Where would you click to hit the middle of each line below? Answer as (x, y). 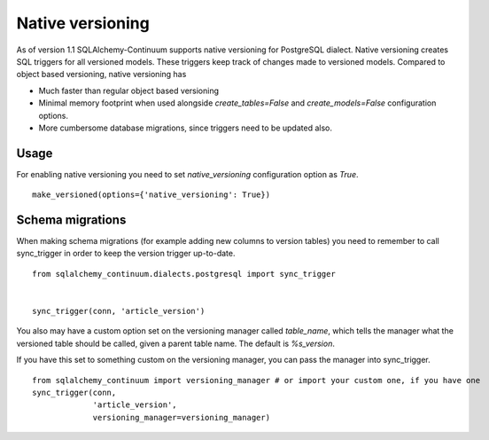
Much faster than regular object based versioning (129, 90)
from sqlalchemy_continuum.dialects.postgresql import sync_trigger (184, 274)
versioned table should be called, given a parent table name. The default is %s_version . (176, 343)
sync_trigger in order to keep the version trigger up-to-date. (126, 254)
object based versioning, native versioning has (101, 75)
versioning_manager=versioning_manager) (181, 417)
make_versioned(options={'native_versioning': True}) (151, 195)
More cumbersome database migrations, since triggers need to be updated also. (185, 128)
